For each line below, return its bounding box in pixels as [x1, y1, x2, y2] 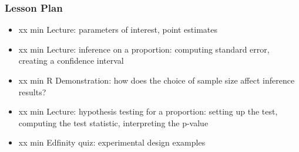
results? [18, 85, 46, 98]
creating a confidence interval [18, 54, 124, 67]
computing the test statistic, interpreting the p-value [18, 116, 209, 129]
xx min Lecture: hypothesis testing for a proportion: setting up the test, [18, 105, 278, 118]
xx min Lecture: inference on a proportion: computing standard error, [18, 43, 270, 55]
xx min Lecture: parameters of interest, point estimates [18, 23, 217, 36]
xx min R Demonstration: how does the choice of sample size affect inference [18, 74, 295, 86]
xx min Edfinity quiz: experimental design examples [18, 136, 206, 148]
